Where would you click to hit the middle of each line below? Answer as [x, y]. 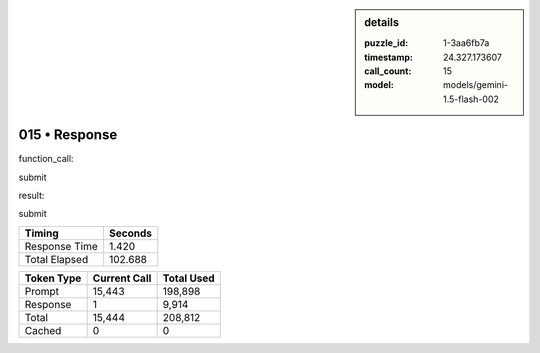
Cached [43, 330]
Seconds [130, 233]
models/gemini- [476, 85]
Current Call [122, 278]
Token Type [53, 278]
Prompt [42, 291]
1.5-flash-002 [471, 99]
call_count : [388, 71]
